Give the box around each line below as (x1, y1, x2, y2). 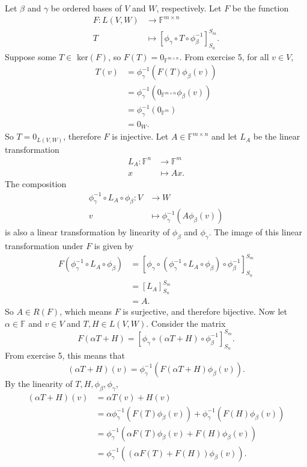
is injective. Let (112, 130, 169, 143)
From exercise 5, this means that (5, 349, 125, 362)
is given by (94, 240, 134, 252)
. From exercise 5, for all (179, 50, 269, 63)
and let (211, 130, 237, 143)
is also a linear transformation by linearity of (5, 226, 170, 238)
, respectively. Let (156, 2, 222, 14)
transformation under (5, 240, 84, 252)
